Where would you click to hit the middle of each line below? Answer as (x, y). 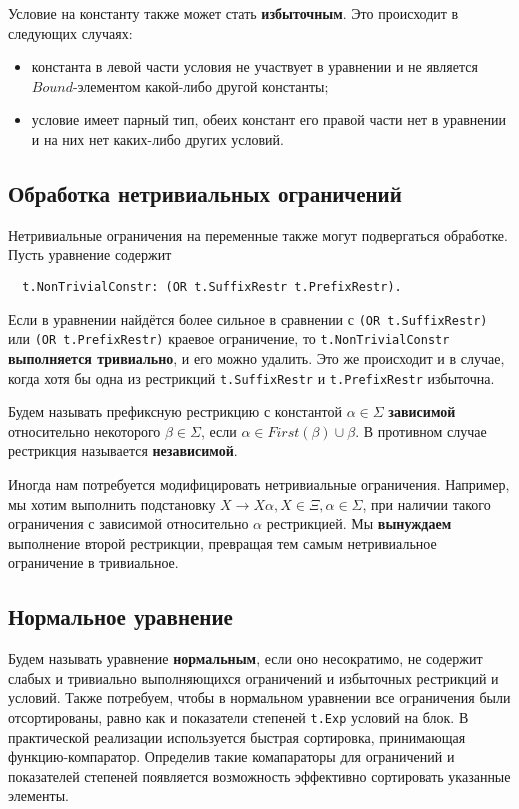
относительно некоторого (84, 430)
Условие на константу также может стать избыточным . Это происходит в (233, 13)
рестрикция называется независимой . (123, 450)
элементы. (38, 795)
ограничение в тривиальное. (93, 562)
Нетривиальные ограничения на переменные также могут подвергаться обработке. (258, 234)
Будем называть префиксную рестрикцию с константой (175, 411)
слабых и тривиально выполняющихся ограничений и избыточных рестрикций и (253, 677)
